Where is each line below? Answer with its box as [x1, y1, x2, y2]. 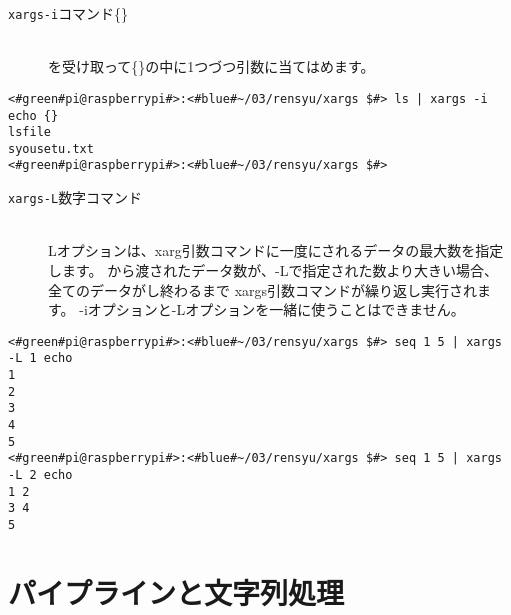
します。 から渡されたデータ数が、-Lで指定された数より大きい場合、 [48, 259, 499, 280]
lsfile [8, 125, 51, 140]
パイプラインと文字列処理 [8, 571, 345, 612]
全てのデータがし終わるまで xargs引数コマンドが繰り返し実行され [48, 279, 478, 300]
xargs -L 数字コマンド [8, 187, 143, 208]
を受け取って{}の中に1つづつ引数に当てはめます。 [48, 56, 375, 77]
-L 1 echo [8, 351, 73, 366]
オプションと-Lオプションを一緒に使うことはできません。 [87, 299, 465, 320]
